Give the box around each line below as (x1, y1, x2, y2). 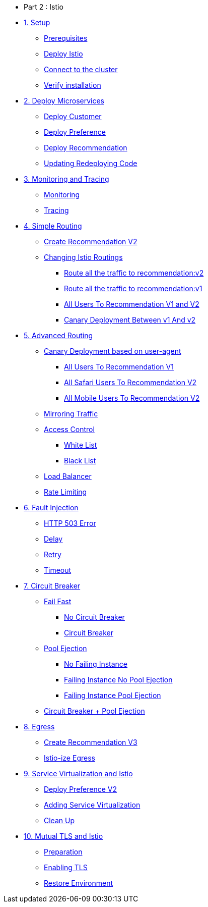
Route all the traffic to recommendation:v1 (64, 284, 202, 293)
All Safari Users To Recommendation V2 (64, 378, 197, 387)
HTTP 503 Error (44, 519, 96, 527)
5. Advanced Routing (24, 331, 93, 340)
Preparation (44, 847, 83, 856)
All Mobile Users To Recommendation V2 (64, 394, 200, 402)
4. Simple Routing (24, 222, 82, 230)
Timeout (44, 566, 72, 574)
